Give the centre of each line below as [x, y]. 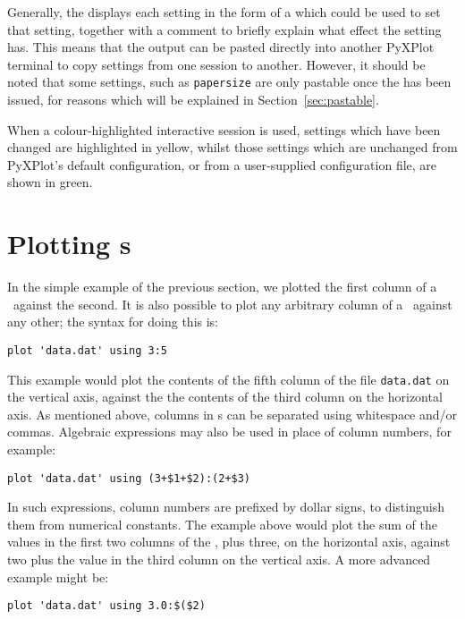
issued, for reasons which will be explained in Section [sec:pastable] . [193, 100]
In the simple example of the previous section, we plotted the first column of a [222, 287]
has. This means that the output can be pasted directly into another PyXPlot [221, 47]
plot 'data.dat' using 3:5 [87, 350]
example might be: [58, 577]
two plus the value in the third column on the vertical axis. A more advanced [219, 560]
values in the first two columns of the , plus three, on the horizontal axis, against [229, 542]
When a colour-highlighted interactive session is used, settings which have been [224, 129]
